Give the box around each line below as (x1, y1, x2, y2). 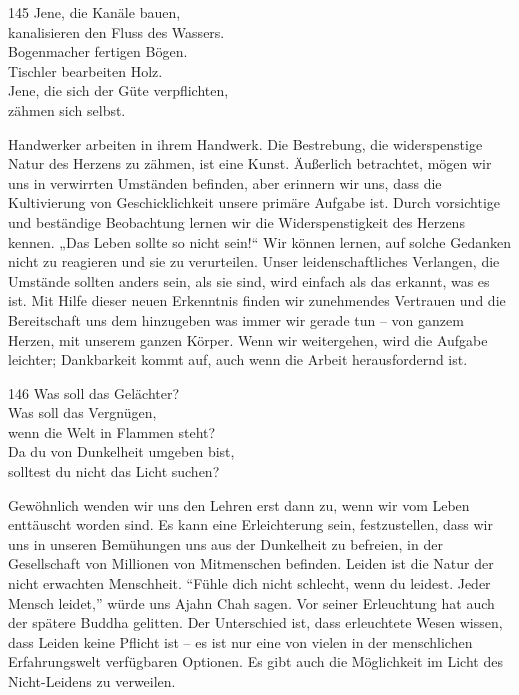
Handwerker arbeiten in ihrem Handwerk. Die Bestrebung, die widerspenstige (8, 133, 483, 154)
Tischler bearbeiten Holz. (8, 60, 163, 81)
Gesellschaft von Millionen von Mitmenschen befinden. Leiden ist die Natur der (8, 553, 494, 574)
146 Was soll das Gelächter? (8, 382, 180, 403)
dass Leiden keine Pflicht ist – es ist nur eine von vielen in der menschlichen (8, 631, 473, 652)
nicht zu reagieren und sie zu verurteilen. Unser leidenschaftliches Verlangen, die (8, 251, 500, 272)
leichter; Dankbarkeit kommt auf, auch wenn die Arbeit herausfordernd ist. (8, 349, 468, 370)
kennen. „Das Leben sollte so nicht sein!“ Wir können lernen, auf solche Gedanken (8, 231, 511, 252)
